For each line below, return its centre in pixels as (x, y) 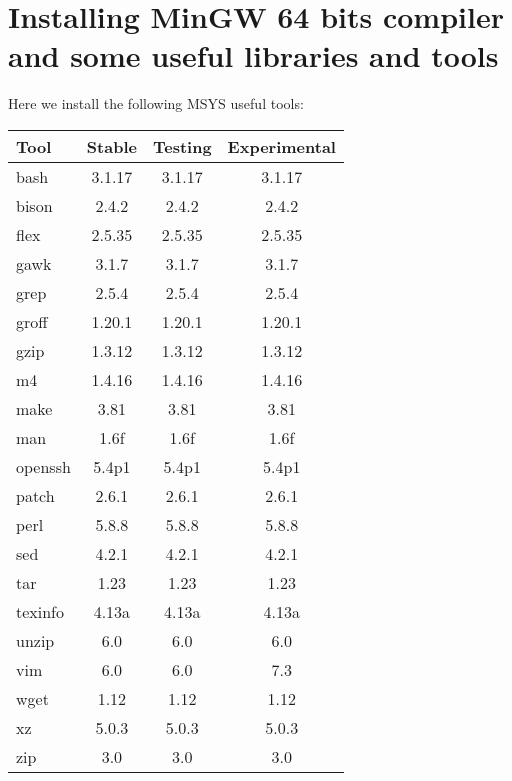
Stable (111, 146)
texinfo (40, 611)
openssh (43, 466)
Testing (182, 146)
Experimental (281, 146)
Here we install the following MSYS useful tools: (156, 103)
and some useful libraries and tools (253, 55)
